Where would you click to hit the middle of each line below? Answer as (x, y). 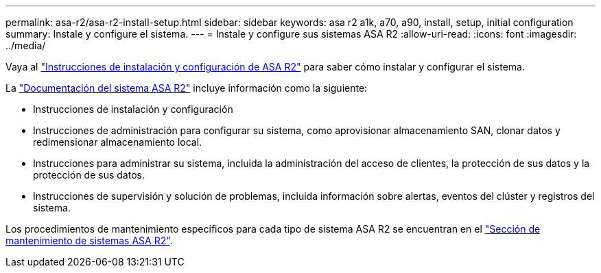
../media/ (26, 45)
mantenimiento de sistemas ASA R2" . (89, 240)
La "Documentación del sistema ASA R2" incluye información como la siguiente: (187, 88)
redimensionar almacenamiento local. (118, 142)
